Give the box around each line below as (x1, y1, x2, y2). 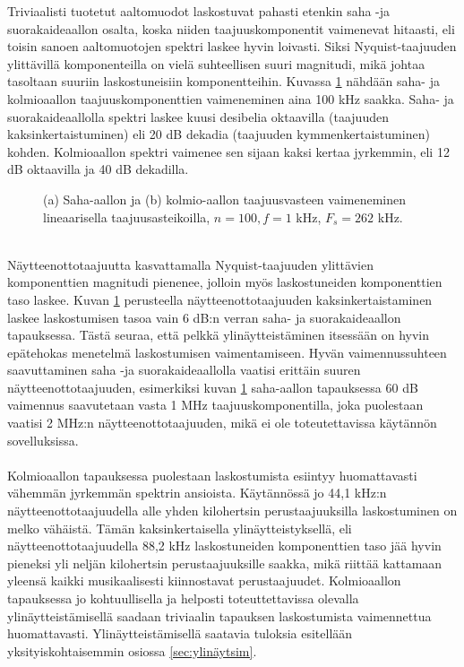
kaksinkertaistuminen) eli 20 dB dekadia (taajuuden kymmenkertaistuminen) (7, 125, 430, 143)
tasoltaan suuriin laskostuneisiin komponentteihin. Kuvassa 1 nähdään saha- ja (7, 72, 440, 91)
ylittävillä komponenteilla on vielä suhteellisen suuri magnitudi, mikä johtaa (7, 54, 425, 73)
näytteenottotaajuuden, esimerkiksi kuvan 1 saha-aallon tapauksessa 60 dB (7, 377, 418, 396)
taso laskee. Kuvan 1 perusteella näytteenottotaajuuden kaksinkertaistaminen (7, 290, 433, 308)
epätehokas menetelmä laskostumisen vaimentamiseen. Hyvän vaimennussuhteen (7, 342, 447, 361)
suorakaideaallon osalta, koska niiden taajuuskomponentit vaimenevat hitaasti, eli (7, 19, 455, 38)
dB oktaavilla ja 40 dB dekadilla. (7, 160, 189, 178)
